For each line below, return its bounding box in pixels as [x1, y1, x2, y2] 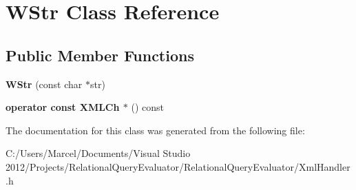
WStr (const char [6, 76, 83, 91]
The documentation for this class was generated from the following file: [6, 123, 305, 137]
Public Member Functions [6, 44, 194, 65]
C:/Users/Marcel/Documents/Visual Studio [6, 146, 191, 160]
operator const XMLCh [6, 100, 120, 114]
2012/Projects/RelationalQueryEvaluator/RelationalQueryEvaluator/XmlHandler [6, 159, 350, 173]
